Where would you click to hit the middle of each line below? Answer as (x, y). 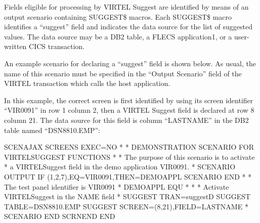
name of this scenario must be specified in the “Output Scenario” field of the (123, 73)
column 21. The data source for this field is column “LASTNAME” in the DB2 (126, 120)
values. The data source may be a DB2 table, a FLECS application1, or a (118, 36)
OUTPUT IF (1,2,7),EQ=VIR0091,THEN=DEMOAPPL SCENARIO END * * (128, 176)
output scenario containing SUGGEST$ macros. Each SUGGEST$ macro (118, 16)
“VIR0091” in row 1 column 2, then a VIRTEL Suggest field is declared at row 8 (129, 110)
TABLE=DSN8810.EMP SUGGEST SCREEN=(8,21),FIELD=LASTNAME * (126, 206)
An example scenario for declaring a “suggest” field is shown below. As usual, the (130, 63)
